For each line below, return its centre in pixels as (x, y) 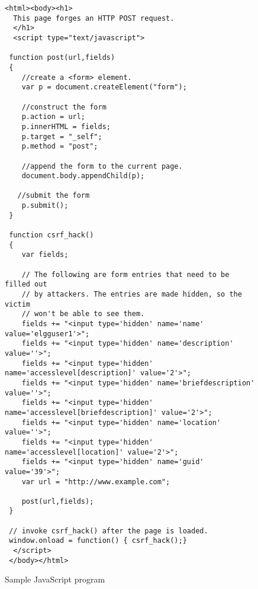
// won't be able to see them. (83, 314)
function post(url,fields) (62, 58)
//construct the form (64, 107)
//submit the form (54, 196)
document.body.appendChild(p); (83, 176)
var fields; (45, 255)
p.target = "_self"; (62, 136)
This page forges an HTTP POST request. (94, 18)
